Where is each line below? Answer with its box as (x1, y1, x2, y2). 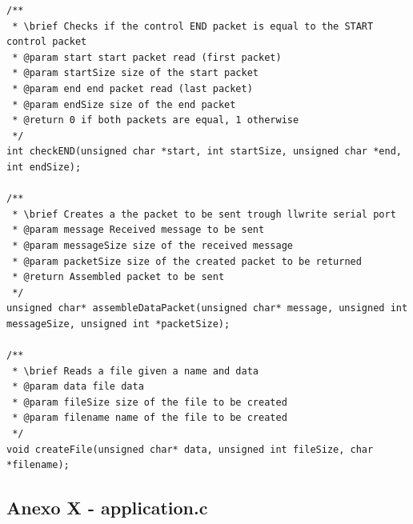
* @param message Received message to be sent (12, 224, 265, 236)
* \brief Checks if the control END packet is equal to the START (12, 20, 374, 32)
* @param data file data (12, 381, 144, 393)
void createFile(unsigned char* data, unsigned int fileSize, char (6, 443, 374, 455)
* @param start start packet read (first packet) (12, 51, 282, 63)
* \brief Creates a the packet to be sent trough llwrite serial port (12, 208, 396, 220)
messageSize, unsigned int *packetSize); (6, 318, 231, 330)
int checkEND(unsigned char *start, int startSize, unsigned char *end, (6, 146, 402, 158)
